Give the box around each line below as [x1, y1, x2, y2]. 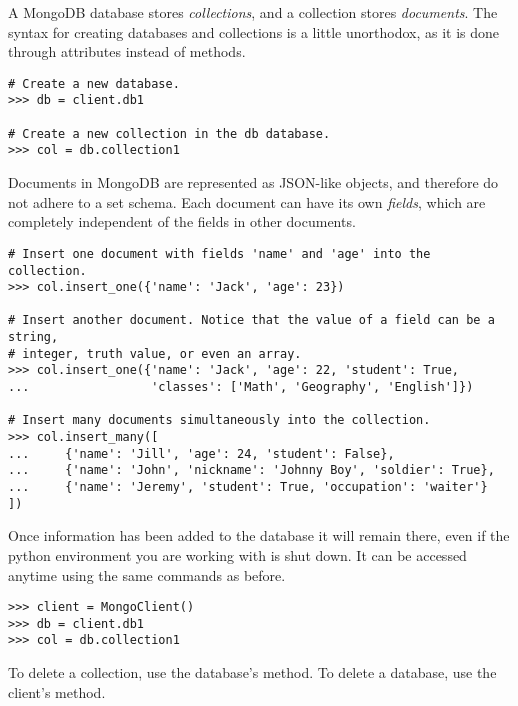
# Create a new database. [8, 76, 180, 91]
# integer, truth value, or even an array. [8, 346, 302, 361]
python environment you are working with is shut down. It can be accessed [8, 544, 467, 565]
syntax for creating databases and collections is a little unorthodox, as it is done [8, 21, 500, 42]
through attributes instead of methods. [8, 41, 246, 62]
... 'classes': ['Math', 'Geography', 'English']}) [8, 380, 474, 395]
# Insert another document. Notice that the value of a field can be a [8, 313, 495, 328]
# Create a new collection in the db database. [8, 126, 331, 141]
